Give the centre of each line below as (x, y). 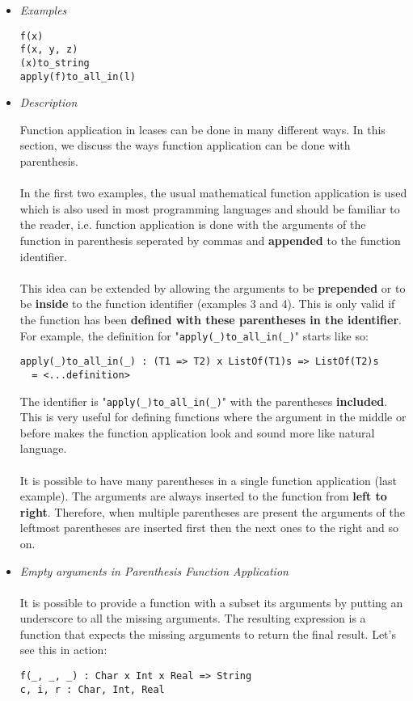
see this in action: (63, 650)
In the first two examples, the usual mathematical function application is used (213, 193)
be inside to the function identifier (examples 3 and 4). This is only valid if (207, 304)
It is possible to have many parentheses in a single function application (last (208, 480)
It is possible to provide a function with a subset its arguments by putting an (211, 602)
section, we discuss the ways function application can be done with (185, 145)
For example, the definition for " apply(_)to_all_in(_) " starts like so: (194, 335)
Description (48, 102)
